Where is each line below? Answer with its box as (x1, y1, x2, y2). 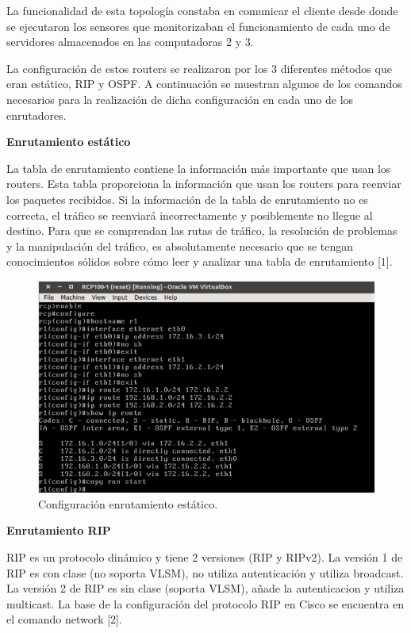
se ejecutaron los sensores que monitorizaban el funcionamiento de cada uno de (6, 17, 390, 34)
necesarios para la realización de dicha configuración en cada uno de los (6, 90, 354, 107)
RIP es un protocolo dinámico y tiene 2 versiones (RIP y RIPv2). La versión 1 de (6, 548, 403, 565)
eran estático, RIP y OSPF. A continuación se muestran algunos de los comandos (6, 75, 402, 92)
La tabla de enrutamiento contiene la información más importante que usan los (6, 159, 391, 176)
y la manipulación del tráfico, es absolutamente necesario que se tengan (6, 237, 354, 254)
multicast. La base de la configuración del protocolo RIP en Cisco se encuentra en (6, 595, 405, 612)
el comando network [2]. (6, 611, 122, 627)
